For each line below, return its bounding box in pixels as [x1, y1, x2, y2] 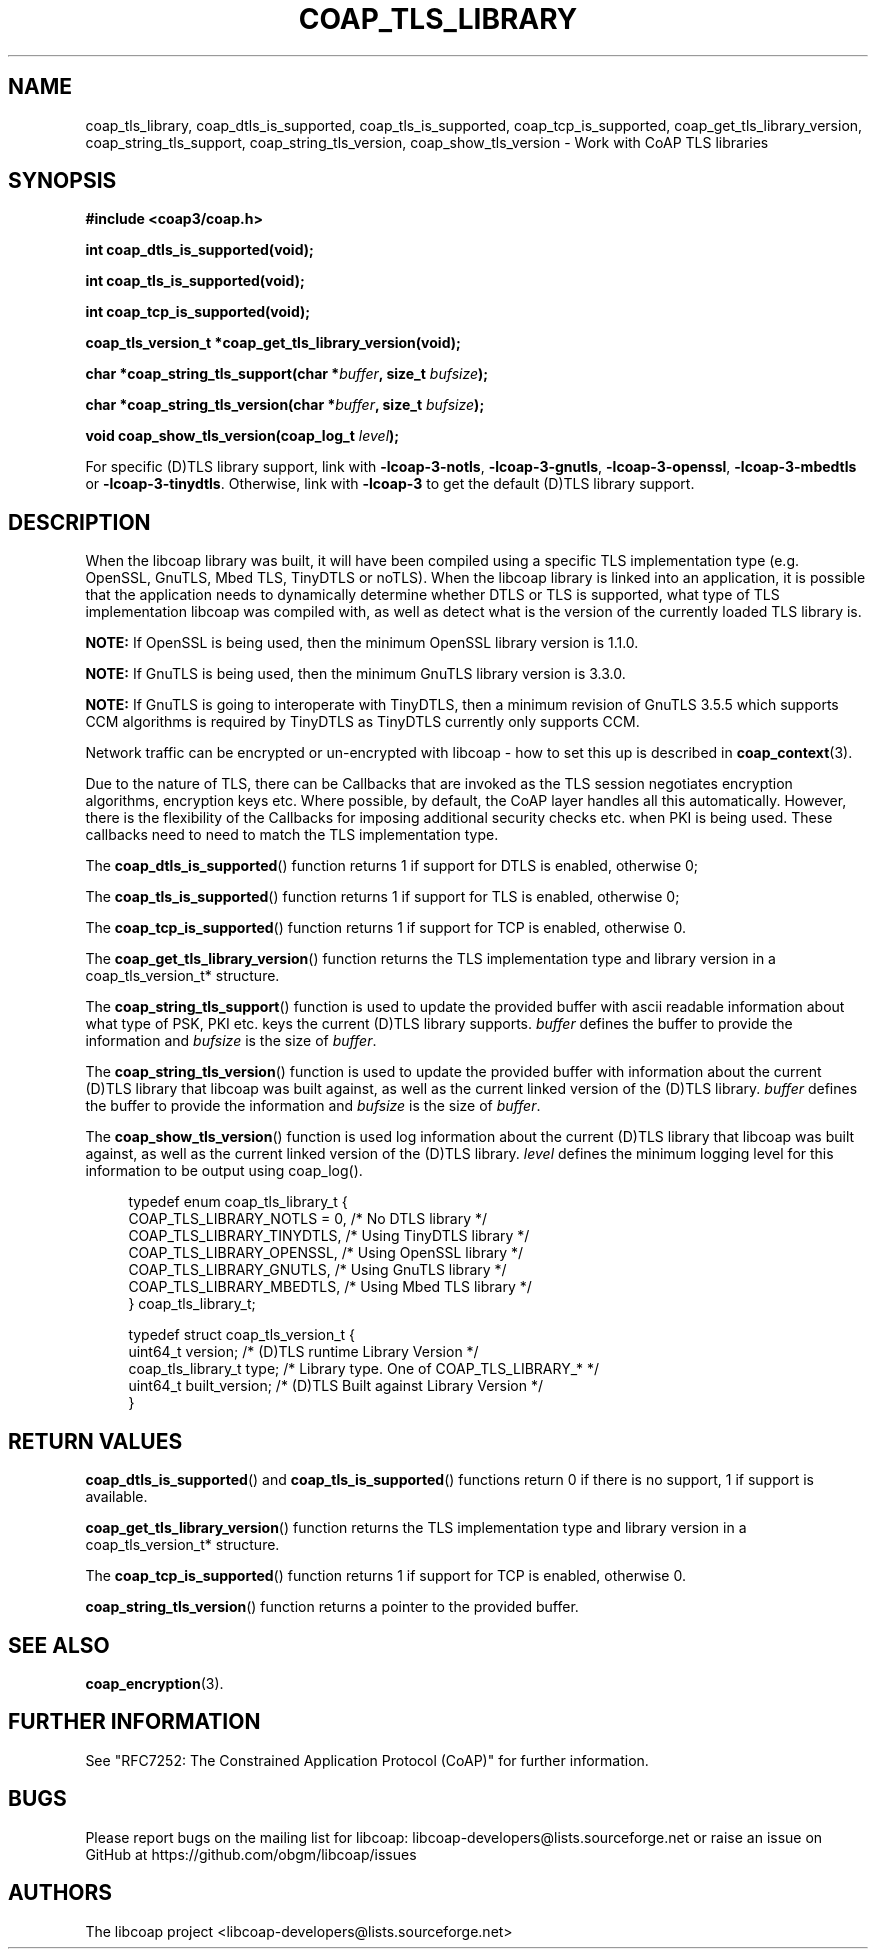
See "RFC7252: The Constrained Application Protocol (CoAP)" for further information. [85, 1751, 649, 1769]
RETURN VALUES [8, 1428, 183, 1454]
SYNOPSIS [8, 168, 117, 194]
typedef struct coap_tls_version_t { [128, 1326, 356, 1344]
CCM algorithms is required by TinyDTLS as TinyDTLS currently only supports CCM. [85, 713, 640, 731]
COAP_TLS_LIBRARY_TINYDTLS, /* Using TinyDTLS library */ [128, 1227, 530, 1245]
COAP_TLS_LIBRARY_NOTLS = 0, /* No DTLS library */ [128, 1210, 487, 1228]
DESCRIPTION [8, 509, 151, 535]
